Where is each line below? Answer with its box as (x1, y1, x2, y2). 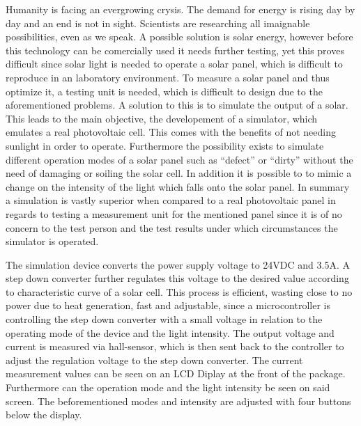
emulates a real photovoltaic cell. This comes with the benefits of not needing (6, 125, 336, 139)
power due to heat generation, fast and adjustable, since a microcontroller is (6, 298, 331, 313)
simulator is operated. (6, 234, 99, 248)
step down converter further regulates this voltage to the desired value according (6, 271, 349, 285)
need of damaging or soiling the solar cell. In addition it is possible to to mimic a (6, 166, 352, 180)
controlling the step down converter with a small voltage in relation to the (6, 312, 323, 326)
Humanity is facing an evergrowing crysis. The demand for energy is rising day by (6, 2, 355, 16)
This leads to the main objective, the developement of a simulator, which (6, 111, 318, 125)
